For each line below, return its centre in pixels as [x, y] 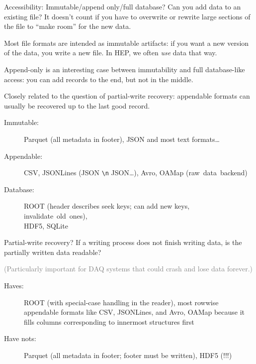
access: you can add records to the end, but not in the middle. [99, 79]
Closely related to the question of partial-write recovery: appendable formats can [127, 96]
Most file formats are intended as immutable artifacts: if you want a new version [127, 43]
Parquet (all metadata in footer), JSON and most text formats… [122, 139]
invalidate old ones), [56, 215]
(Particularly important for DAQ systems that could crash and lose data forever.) [128, 269]
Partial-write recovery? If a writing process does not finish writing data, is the [123, 242]
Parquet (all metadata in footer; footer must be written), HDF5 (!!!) [128, 355]
